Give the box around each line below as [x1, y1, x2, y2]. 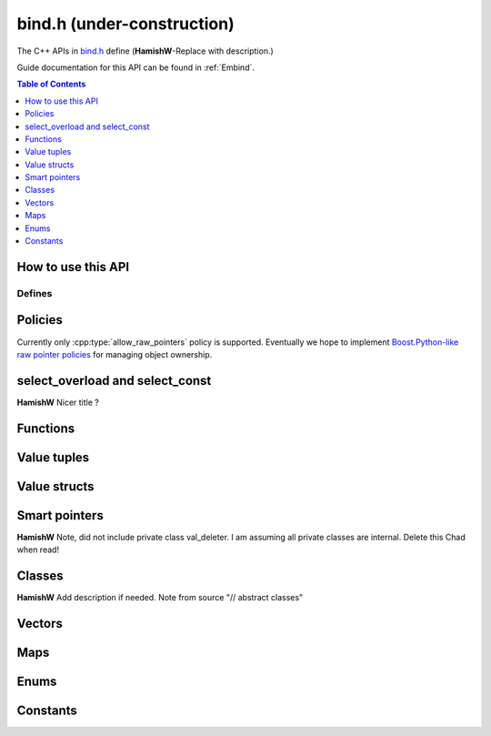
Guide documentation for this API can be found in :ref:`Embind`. [16, 62, 255, 73]
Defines [16, 287, 53, 299]
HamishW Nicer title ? [16, 397, 99, 408]
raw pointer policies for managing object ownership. [16, 348, 213, 359]
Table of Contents [16, 78, 86, 90]
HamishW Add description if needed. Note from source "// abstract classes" [16, 592, 304, 603]
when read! [16, 544, 59, 555]
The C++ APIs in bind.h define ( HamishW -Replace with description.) [16, 45, 275, 56]
